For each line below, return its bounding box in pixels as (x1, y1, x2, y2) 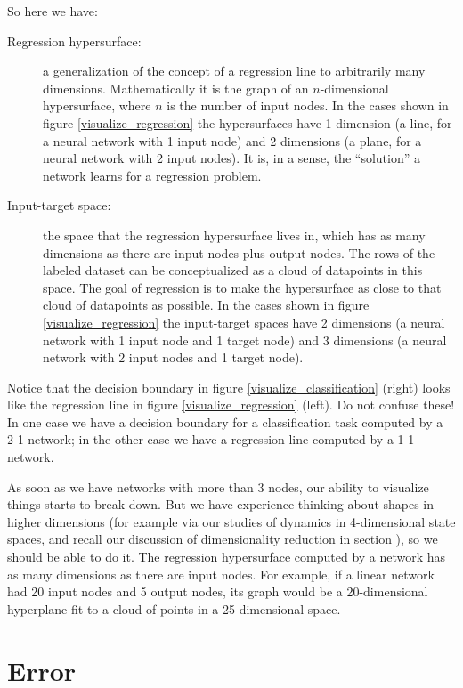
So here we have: (7, 2, 98, 20)
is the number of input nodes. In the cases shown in (167, 96, 449, 115)
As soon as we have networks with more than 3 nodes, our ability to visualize (7, 477, 429, 496)
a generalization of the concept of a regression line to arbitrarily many (43, 61, 426, 80)
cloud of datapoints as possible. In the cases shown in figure (43, 295, 370, 314)
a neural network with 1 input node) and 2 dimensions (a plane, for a (43, 131, 422, 150)
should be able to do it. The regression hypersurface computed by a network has (7, 547, 446, 566)
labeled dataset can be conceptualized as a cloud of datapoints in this (43, 261, 423, 279)
